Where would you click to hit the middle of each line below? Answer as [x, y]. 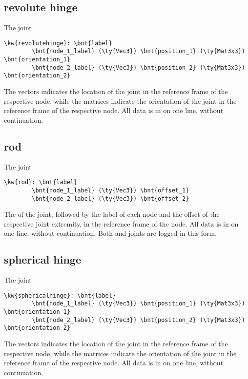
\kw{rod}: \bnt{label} [41, 182]
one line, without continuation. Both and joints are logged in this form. [111, 233]
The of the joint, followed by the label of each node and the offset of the [112, 214]
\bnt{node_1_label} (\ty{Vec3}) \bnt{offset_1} [111, 190]
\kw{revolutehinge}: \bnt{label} [58, 43]
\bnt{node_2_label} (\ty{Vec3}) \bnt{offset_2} [111, 199]
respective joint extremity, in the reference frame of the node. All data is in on [121, 223]
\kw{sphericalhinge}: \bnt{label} [60, 295]
